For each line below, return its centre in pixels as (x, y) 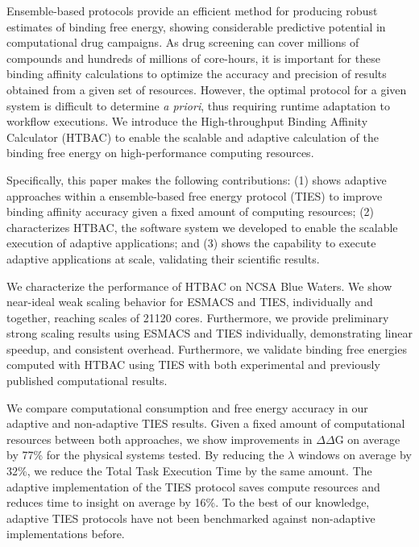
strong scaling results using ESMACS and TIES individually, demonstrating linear (209, 333)
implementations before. (66, 534)
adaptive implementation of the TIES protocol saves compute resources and (193, 486)
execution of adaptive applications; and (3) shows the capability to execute (191, 243)
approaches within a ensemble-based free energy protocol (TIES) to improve (195, 195)
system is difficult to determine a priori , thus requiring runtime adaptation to (198, 105)
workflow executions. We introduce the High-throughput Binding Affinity (187, 121)
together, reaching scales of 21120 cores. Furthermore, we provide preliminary (198, 317)
